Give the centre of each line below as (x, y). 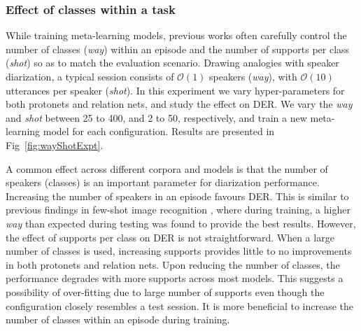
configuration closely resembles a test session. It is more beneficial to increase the (179, 305)
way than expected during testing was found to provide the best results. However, (181, 223)
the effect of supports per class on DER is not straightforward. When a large (170, 237)
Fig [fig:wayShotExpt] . (55, 145)
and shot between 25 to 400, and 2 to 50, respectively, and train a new (156, 117)
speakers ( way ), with (253, 76)
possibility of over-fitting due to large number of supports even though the (165, 291)
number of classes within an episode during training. (118, 319)
